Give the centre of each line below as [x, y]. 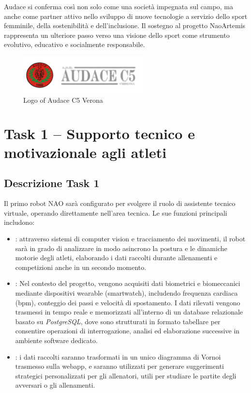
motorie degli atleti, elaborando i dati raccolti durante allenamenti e [116, 258]
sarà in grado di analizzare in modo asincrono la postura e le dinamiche [121, 248]
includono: [19, 222]
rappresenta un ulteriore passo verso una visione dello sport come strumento [117, 35]
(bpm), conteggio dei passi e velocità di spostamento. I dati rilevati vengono [128, 302]
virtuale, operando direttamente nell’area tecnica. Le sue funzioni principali [116, 212]
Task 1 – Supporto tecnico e [99, 133]
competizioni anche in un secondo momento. [81, 267]
